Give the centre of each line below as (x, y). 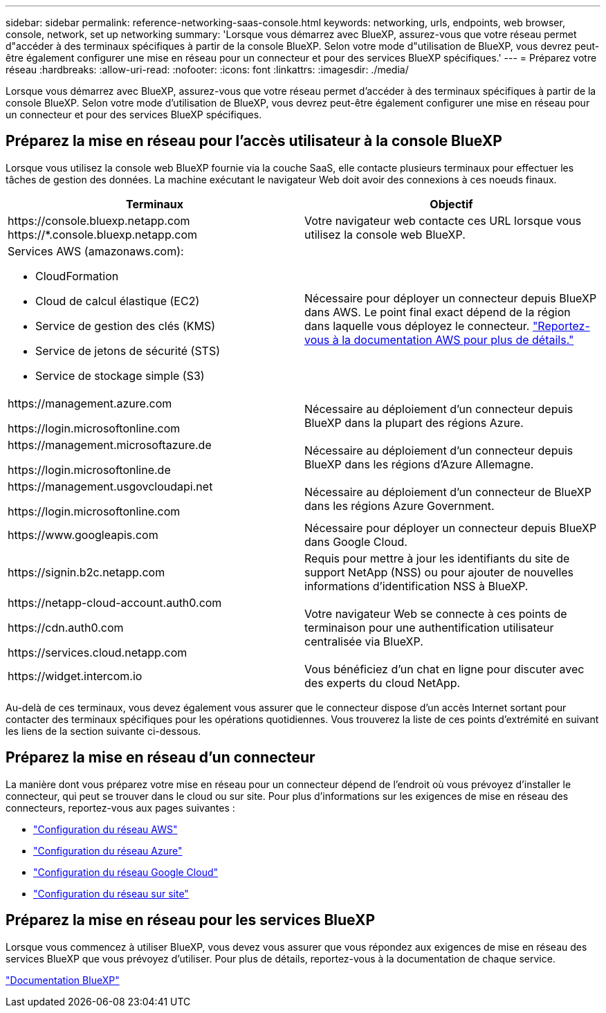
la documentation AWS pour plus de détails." (458, 339)
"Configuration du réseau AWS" (105, 829)
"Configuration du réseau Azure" (108, 850)
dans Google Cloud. (356, 541)
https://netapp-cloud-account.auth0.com (115, 602)
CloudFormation (77, 276)
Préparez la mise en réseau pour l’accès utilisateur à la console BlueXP (254, 141)
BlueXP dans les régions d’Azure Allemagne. (419, 464)
